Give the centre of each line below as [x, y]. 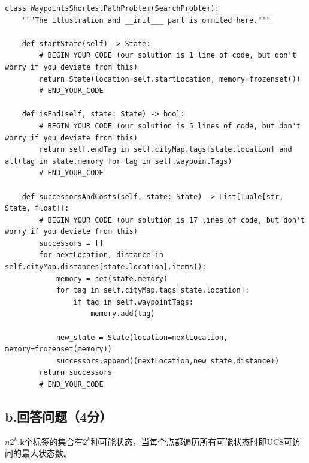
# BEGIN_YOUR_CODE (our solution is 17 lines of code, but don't [172, 220]
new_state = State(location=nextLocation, [142, 337]
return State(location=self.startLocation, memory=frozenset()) [170, 79]
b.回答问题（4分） [59, 416]
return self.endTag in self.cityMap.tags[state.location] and [166, 150]
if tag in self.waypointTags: [133, 302]
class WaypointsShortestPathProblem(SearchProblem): [112, 8]
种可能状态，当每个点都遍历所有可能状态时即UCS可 [191, 441]
